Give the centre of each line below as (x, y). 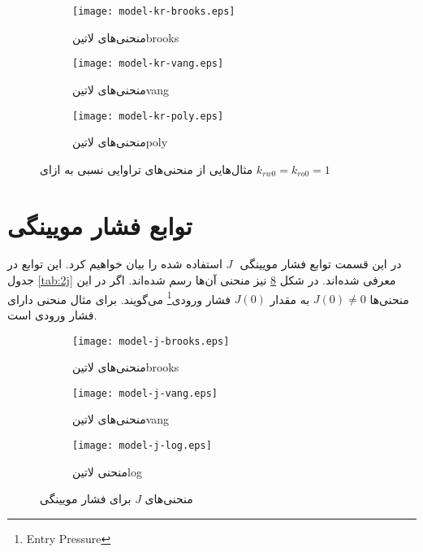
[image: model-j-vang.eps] (145, 393)
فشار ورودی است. (52, 314)
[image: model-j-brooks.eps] (151, 341)
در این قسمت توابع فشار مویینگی (321, 264)
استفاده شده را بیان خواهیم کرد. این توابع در (115, 264)
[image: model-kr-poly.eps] (148, 116)
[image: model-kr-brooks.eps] (154, 11)
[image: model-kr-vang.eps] (148, 64)
